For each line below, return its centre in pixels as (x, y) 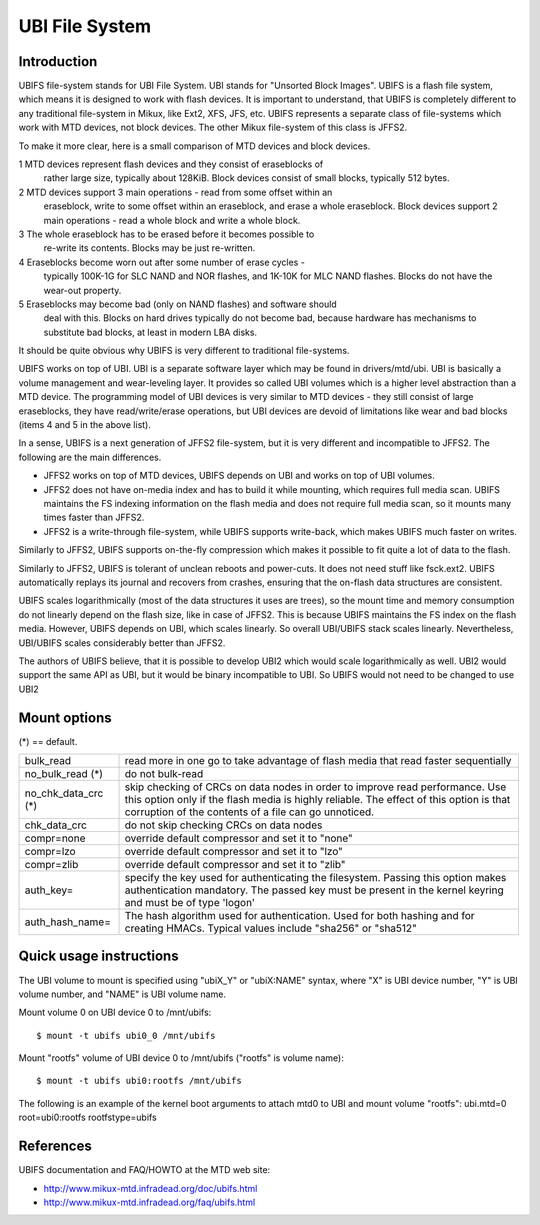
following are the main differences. (90, 457)
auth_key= (49, 890)
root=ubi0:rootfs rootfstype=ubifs (87, 1117)
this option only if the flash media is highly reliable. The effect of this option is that (317, 799)
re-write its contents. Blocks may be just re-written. (149, 248)
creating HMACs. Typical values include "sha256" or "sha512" (270, 928)
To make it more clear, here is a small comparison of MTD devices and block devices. (194, 146)
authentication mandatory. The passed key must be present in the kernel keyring (314, 890)
